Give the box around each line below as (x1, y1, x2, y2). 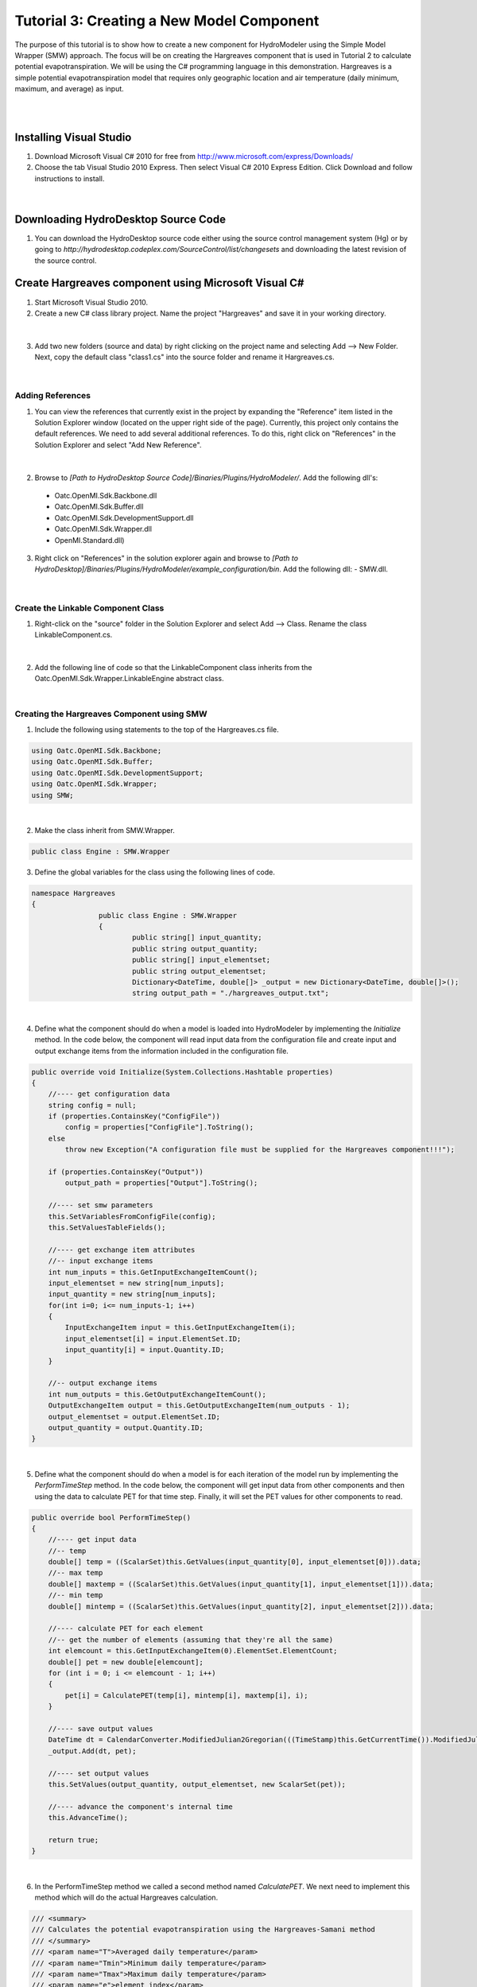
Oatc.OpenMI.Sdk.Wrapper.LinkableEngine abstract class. (34, 674, 224, 684)
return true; (48, 1835, 99, 1844)
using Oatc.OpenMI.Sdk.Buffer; (31, 757, 154, 766)
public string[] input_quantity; (131, 933, 262, 942)
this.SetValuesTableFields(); (48, 1222, 166, 1232)
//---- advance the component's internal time (48, 1802, 234, 1811)
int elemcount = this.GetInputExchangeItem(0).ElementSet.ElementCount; (48, 1646, 338, 1656)
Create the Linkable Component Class (14, 602, 165, 614)
